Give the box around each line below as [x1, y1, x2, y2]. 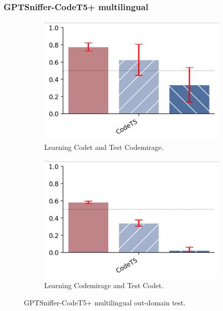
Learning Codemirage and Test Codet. [44, 280, 164, 291]
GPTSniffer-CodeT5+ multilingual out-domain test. [24, 297, 186, 307]
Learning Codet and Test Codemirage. [44, 141, 164, 152]
